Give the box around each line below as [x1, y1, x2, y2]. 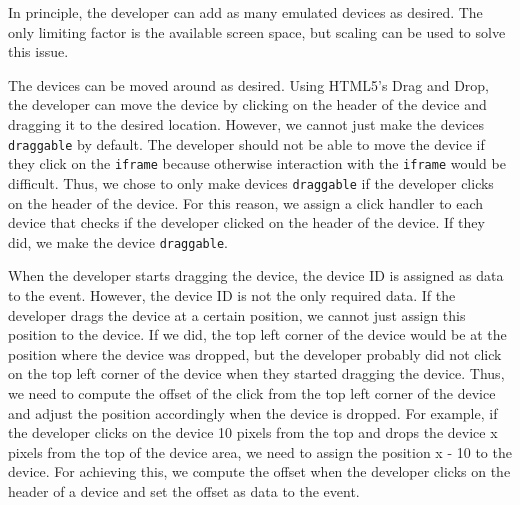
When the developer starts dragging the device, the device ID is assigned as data [8, 265, 504, 286]
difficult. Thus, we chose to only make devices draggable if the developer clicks [8, 172, 494, 193]
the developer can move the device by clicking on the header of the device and [8, 94, 487, 115]
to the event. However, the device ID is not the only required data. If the [8, 284, 456, 305]
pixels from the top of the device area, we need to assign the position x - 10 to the [8, 441, 512, 462]
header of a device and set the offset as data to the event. [8, 480, 360, 501]
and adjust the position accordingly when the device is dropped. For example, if [8, 402, 498, 423]
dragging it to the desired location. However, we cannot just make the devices [8, 113, 484, 134]
